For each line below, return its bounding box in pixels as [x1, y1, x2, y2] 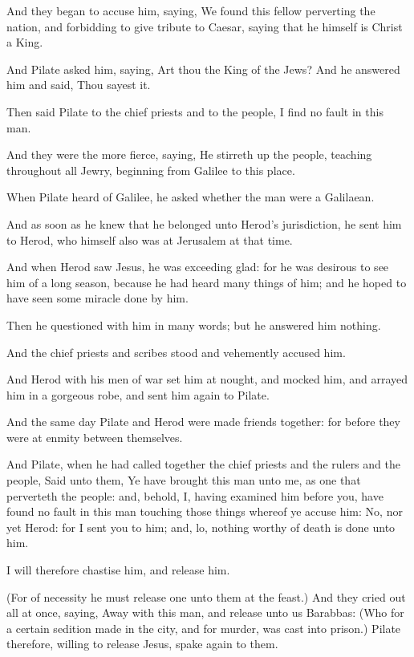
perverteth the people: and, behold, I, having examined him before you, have [6, 487, 384, 504]
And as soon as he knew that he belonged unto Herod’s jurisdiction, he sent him [6, 215, 402, 232]
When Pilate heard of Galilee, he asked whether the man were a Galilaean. [6, 189, 375, 205]
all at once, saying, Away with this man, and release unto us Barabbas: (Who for [6, 604, 404, 621]
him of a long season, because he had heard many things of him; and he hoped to [6, 274, 407, 290]
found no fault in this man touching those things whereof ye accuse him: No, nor [6, 503, 403, 520]
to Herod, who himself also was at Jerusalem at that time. [6, 231, 293, 248]
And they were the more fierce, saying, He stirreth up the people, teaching [6, 146, 372, 163]
